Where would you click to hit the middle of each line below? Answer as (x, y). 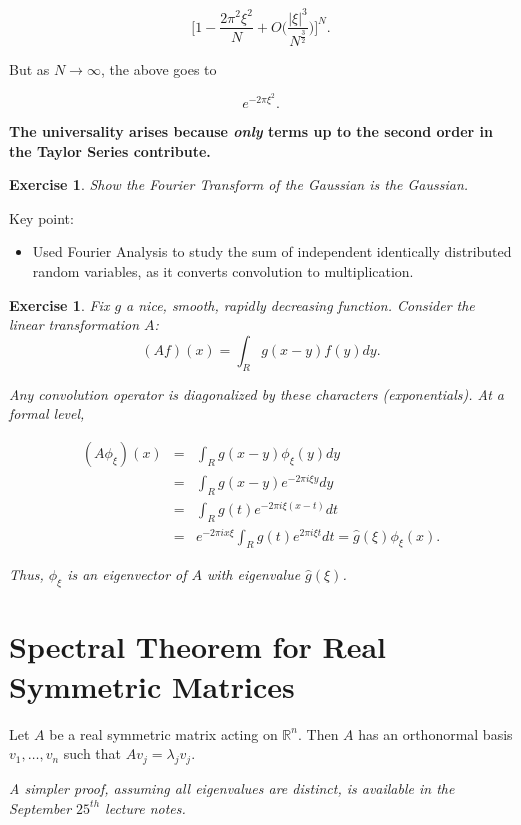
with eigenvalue (254, 574)
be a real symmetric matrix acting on (163, 733)
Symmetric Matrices (152, 685)
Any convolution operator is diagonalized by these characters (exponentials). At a (256, 393)
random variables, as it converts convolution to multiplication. (223, 270)
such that (92, 753)
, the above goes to (158, 68)
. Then (318, 733)
